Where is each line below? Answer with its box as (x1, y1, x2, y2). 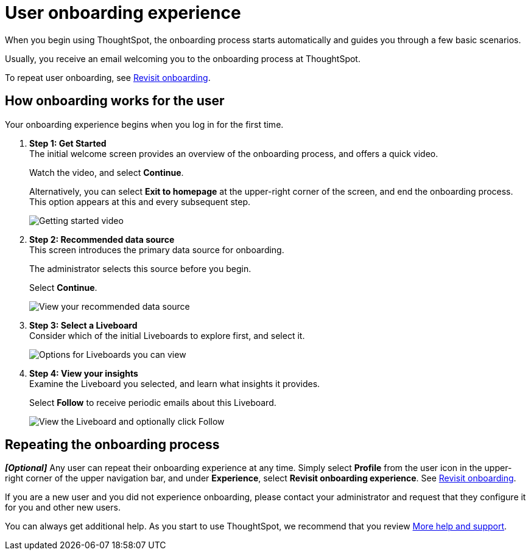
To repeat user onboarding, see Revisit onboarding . (5, 72, 211, 83)
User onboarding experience (5, 2, 241, 23)
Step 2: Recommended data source (29, 234, 175, 245)
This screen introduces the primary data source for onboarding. (29, 244, 284, 255)
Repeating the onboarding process (5, 437, 220, 453)
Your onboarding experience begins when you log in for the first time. (5, 119, 284, 130)
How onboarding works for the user (5, 93, 225, 109)
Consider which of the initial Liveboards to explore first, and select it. (29, 330, 305, 341)
